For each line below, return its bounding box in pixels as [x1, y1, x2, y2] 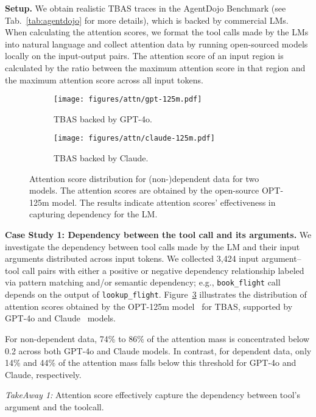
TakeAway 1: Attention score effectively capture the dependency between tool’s [5, 388, 300, 401]
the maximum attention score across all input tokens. [5, 73, 203, 86]
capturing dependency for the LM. [29, 208, 158, 220]
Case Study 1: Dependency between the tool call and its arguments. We [5, 228, 312, 241]
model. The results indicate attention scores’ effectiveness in [52, 195, 276, 208]
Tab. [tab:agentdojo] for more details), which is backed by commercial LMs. [5, 13, 289, 26]
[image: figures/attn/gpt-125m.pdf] [54, 95, 202, 104]
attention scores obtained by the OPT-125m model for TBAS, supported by [5, 300, 293, 312]
